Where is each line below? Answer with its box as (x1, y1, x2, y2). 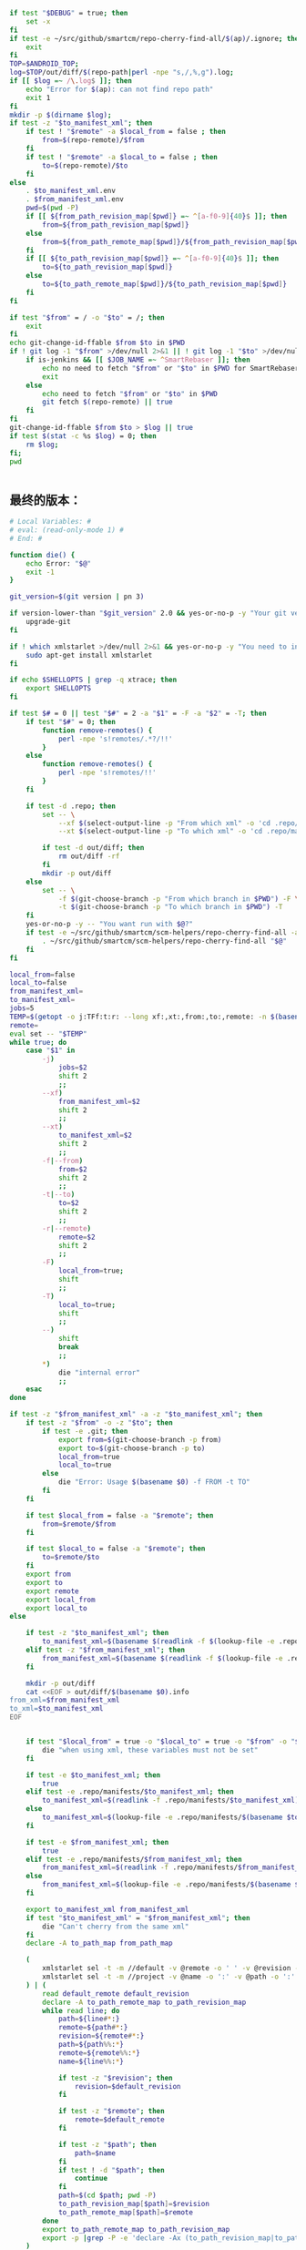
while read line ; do (42, 2006, 120, 2015)
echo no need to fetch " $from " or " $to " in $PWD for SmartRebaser (42, 363, 300, 373)
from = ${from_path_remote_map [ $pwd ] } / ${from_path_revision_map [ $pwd (42, 237, 303, 246)
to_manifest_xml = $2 (57, 1130, 132, 1140)
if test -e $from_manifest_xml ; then (25, 1837, 169, 1846)
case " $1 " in (25, 1046, 76, 1056)
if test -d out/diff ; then (42, 844, 145, 853)
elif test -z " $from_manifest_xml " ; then (25, 1645, 185, 1655)
